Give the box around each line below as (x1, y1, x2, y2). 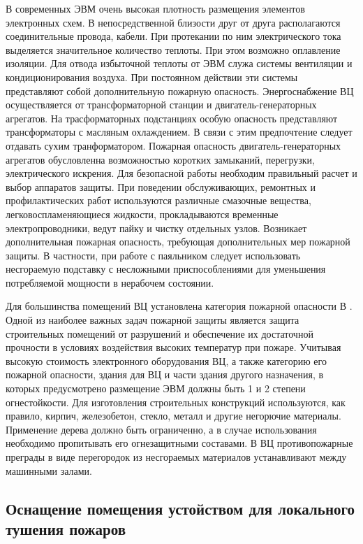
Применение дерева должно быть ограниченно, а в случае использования (6, 422, 317, 436)
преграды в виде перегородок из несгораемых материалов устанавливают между (6, 450, 347, 464)
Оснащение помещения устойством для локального (6, 497, 355, 519)
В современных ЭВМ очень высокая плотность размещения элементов (6, 1, 305, 15)
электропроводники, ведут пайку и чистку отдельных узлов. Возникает (6, 220, 307, 235)
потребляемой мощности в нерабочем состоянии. (6, 275, 214, 289)
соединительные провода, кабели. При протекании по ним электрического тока (6, 29, 341, 43)
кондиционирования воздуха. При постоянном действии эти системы (6, 69, 298, 84)
